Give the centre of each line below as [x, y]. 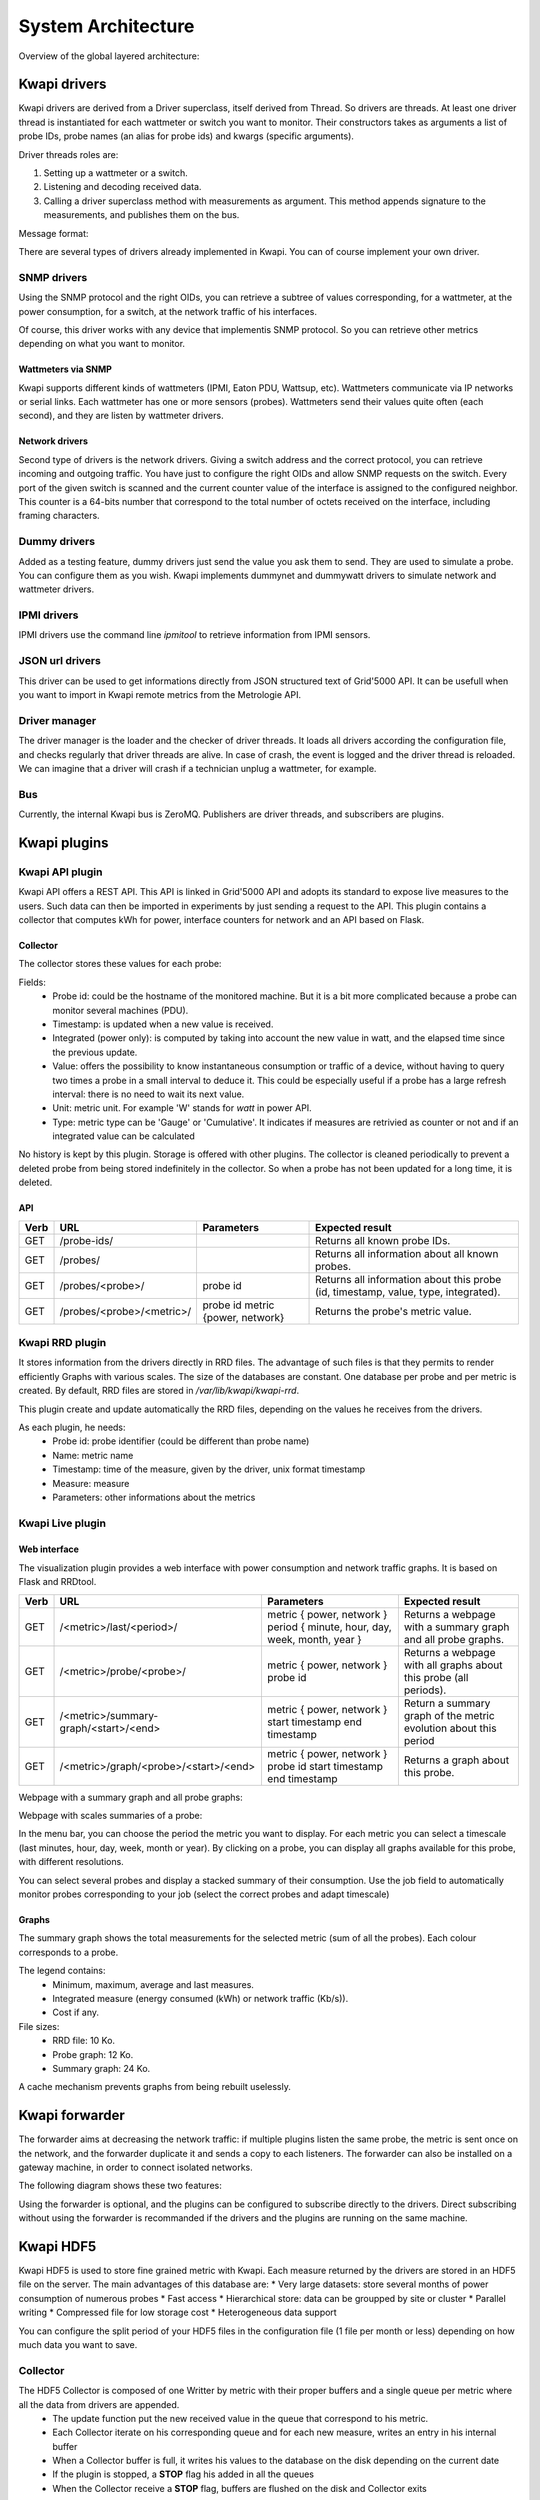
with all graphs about [453, 1665]
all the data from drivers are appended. [99, 2404]
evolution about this [450, 1728]
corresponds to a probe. [68, 1952]
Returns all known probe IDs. [383, 1240]
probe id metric [238, 1305]
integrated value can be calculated [123, 1136]
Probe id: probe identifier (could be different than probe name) [181, 1441]
